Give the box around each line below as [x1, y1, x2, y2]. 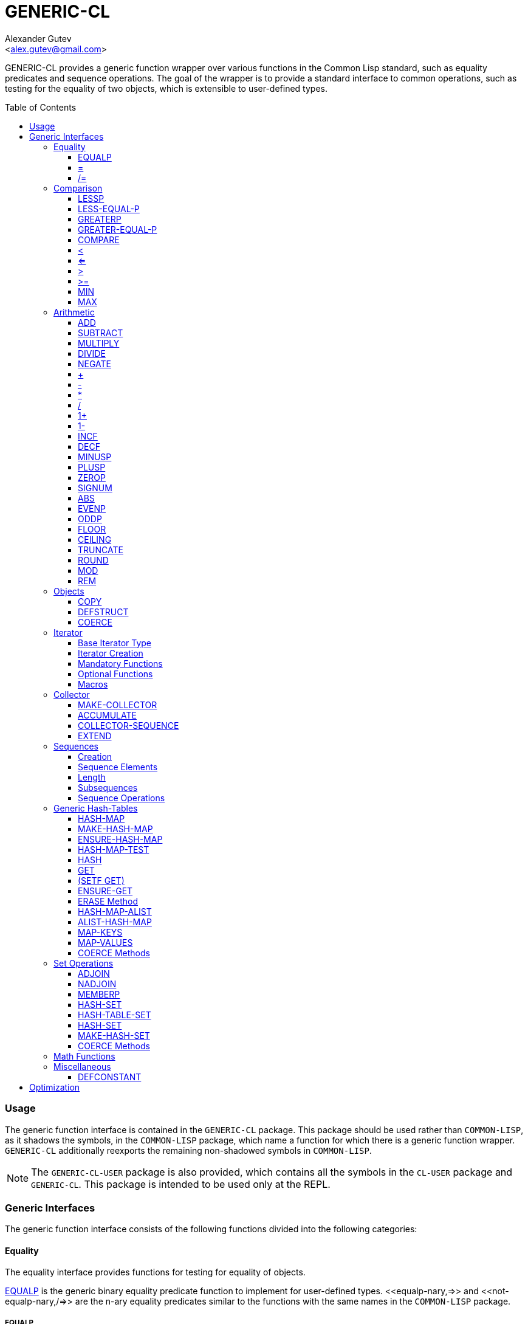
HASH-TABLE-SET [78, 1009, 151, 1020]
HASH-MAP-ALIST [78, 906, 152, 917]
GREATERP [78, 213, 122, 224]
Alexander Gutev [5, 33, 72, 44]
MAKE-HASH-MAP [78, 823, 153, 834]
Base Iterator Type [78, 637, 152, 648]
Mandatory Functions [78, 658, 163, 669]
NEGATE [78, 358, 112, 369]
